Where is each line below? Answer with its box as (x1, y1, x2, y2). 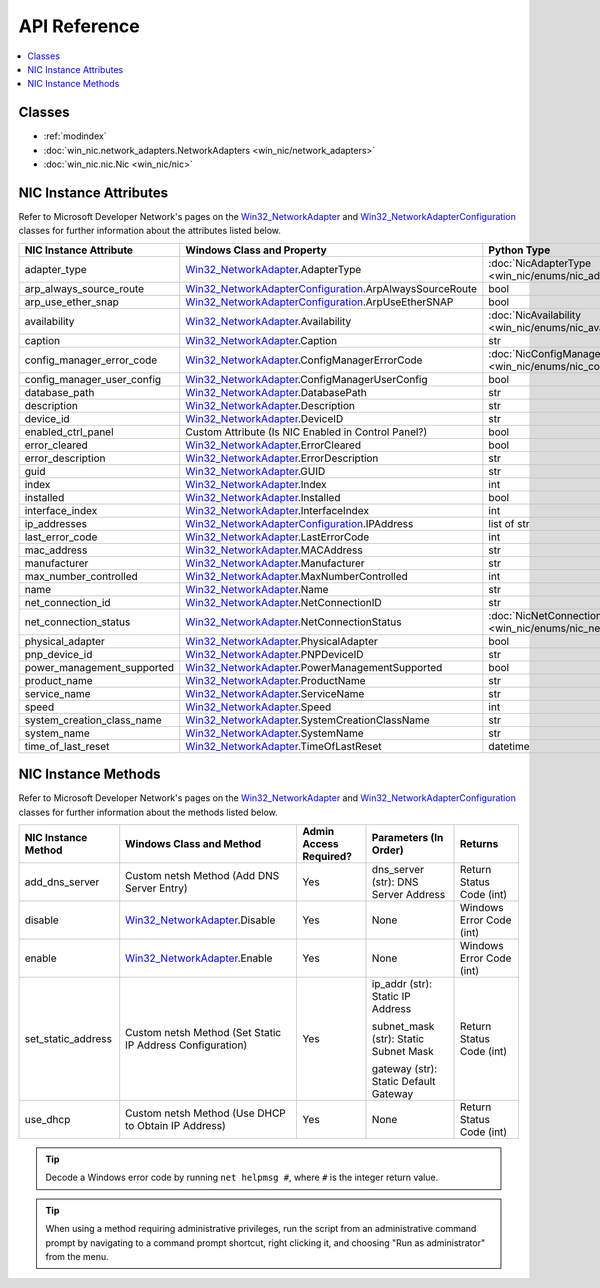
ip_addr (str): (371, 977, 433, 990)
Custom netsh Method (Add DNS (125, 869, 280, 882)
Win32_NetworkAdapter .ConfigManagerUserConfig (185, 372, 429, 386)
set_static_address (24, 1032, 112, 1045)
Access (301, 837, 339, 850)
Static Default (371, 1075, 436, 1088)
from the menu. (45, 1250, 109, 1262)
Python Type (488, 243, 551, 257)
